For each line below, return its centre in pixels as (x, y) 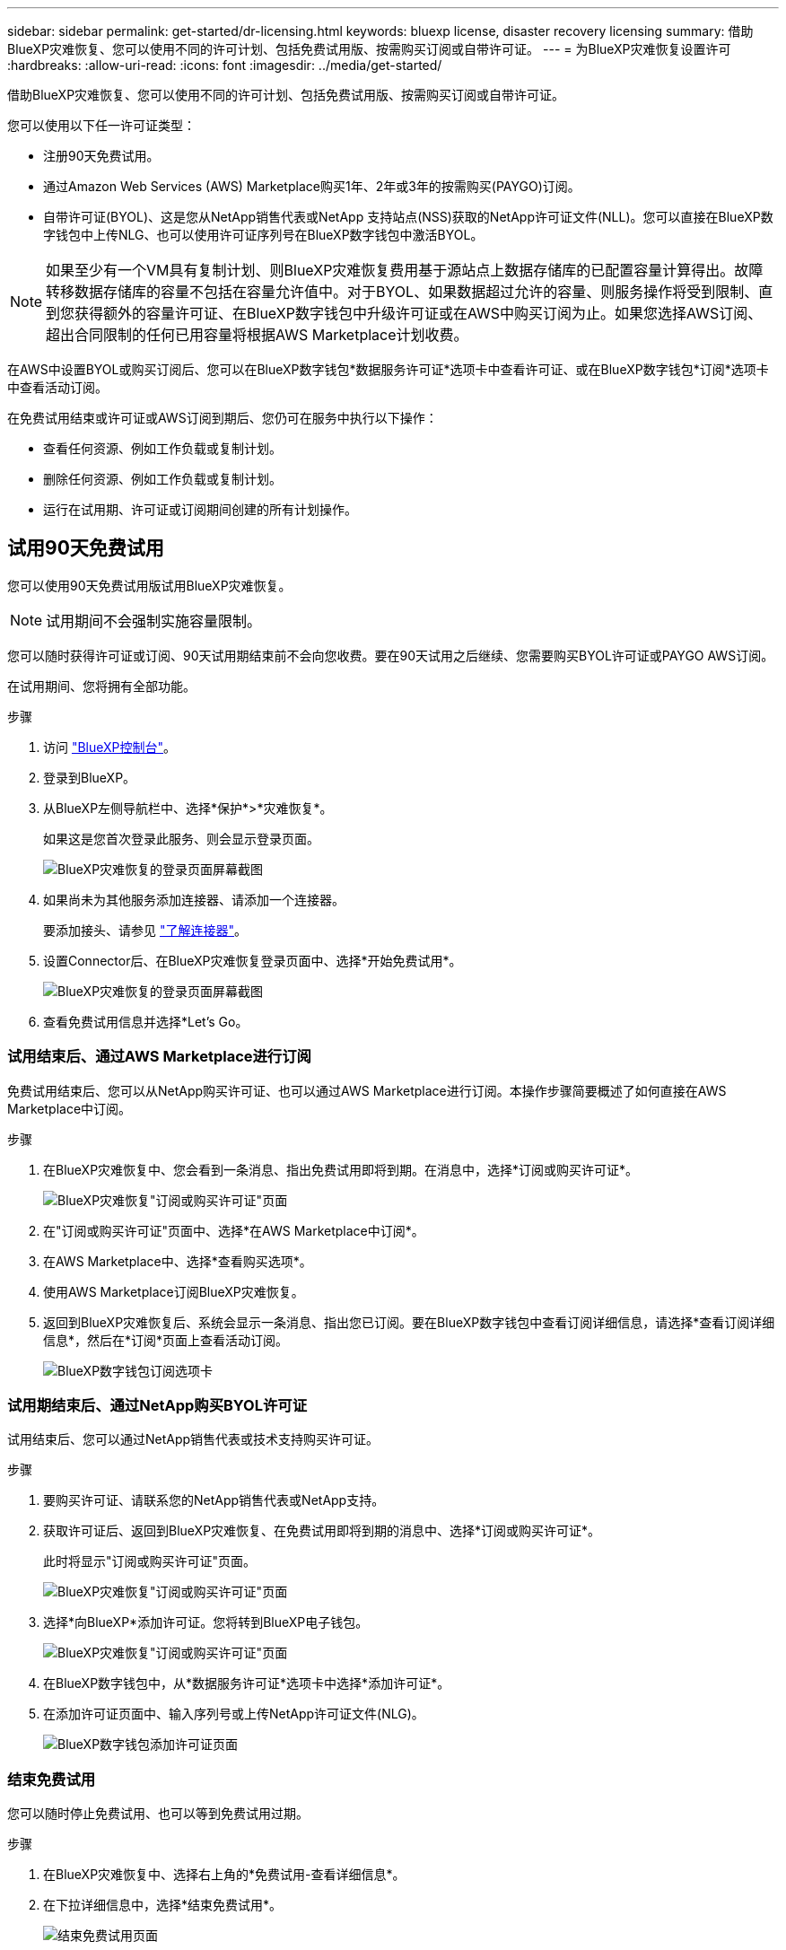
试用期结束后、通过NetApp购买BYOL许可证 (157, 1405)
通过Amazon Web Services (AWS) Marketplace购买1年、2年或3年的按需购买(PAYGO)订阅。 (312, 186)
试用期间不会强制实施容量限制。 (154, 621)
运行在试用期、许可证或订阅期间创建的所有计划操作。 (200, 509)
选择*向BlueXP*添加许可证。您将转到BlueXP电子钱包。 (206, 1622)
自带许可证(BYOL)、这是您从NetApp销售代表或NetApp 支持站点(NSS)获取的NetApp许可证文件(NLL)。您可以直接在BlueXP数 (408, 217)
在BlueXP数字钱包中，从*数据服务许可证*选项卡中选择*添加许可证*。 (247, 1683)
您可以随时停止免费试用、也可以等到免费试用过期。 (158, 1814)
